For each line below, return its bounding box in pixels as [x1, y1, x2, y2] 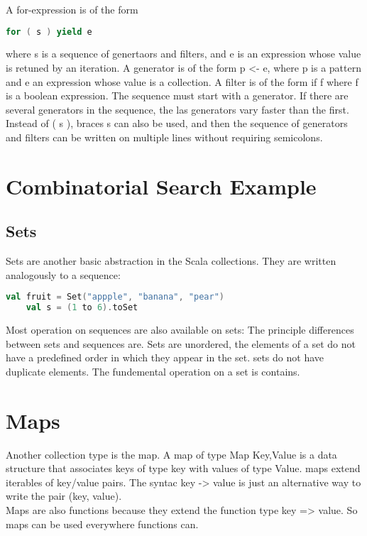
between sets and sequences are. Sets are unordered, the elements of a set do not [6, 336, 356, 351]
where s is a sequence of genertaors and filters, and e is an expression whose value [6, 46, 361, 61]
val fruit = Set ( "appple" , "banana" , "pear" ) [6, 292, 224, 302]
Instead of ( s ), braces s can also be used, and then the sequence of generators [6, 116, 348, 131]
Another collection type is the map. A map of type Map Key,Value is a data [6, 447, 337, 461]
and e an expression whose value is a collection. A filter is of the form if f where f [6, 74, 358, 89]
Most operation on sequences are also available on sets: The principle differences [6, 322, 354, 337]
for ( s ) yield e [6, 26, 92, 37]
